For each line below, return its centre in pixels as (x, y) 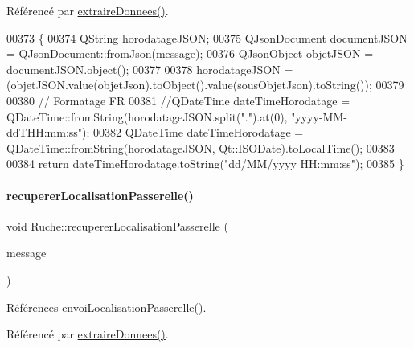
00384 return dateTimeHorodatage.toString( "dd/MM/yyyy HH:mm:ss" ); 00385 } (205, 164)
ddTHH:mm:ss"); (48, 132)
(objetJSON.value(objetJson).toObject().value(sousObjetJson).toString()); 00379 (205, 85)
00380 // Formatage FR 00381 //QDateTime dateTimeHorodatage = (178, 100)
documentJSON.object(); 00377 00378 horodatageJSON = (150, 69)
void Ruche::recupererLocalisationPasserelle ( (117, 225)
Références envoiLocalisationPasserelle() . (107, 307)
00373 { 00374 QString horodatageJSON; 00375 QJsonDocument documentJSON (207, 37)
